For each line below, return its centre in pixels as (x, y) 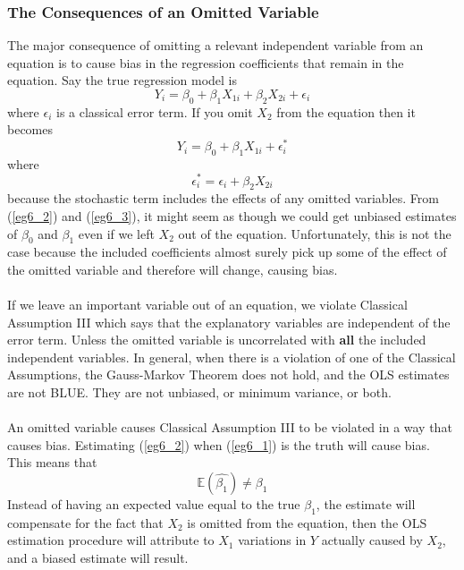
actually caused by (372, 540)
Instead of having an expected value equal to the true (154, 504)
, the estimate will (366, 504)
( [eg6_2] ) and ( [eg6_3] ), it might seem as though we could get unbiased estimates (232, 215)
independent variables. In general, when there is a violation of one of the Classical (232, 357)
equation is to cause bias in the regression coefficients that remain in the (206, 62)
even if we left (116, 233)
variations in (272, 540)
